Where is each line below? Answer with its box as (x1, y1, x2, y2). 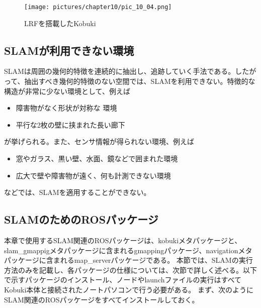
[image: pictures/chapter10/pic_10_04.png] (24, 4, 172, 11)
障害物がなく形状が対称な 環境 (16, 102, 117, 113)
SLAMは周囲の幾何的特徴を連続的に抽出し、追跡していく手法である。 (4, 66, 235, 76)
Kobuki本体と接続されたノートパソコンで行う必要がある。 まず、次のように (4, 284, 254, 294)
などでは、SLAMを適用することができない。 (4, 187, 151, 197)
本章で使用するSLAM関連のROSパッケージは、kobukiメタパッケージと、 (4, 235, 242, 245)
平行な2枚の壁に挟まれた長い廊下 (16, 119, 125, 130)
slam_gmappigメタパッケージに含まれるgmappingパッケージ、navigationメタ (4, 245, 252, 255)
